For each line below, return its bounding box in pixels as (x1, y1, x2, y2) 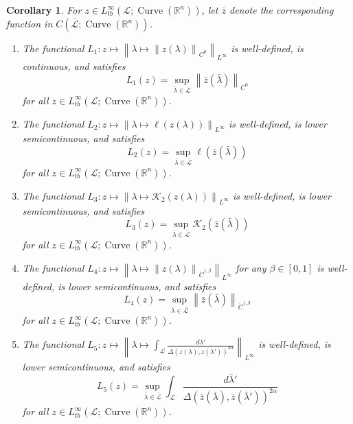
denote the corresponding (229, 3, 334, 16)
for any (236, 260, 266, 274)
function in (6, 16, 53, 30)
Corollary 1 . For (6, 3, 82, 16)
